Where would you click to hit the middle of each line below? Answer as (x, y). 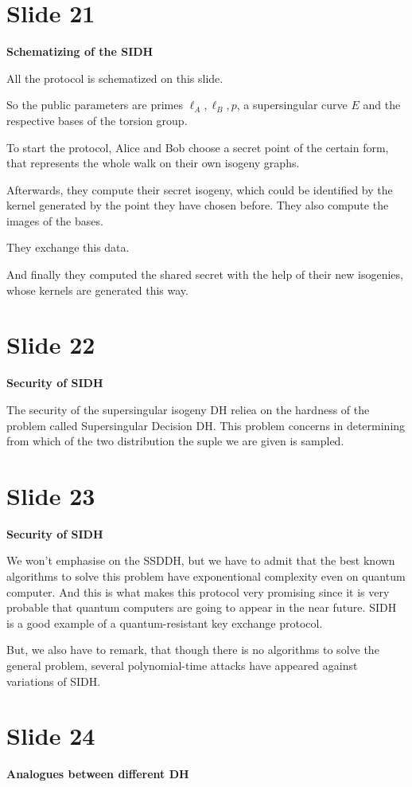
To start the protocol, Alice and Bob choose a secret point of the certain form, (198, 147)
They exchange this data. (68, 247)
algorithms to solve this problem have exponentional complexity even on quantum (206, 576)
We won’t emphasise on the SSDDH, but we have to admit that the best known (201, 560)
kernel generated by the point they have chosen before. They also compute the (198, 205)
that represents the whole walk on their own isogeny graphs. (153, 163)
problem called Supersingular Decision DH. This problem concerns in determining (206, 425)
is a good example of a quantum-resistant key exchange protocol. (165, 623)
